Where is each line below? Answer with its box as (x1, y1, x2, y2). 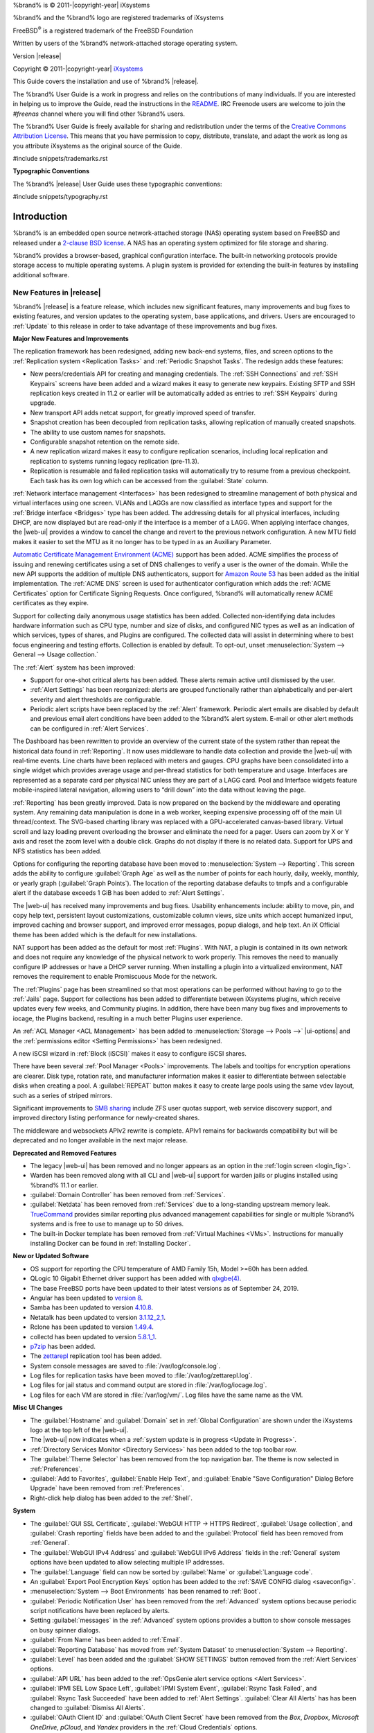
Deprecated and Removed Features (12, 1149, 117, 1157)
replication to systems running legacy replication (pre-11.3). (30, 457, 199, 465)
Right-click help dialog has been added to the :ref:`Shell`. (30, 1494, 193, 1502)
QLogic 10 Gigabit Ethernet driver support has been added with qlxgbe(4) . (30, 1274, 242, 1282)
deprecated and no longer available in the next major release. (12, 1136, 188, 1144)
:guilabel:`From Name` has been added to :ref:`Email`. (30, 1636, 183, 1644)
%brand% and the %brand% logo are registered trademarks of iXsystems (12, 14, 224, 22)
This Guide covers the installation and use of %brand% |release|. (12, 77, 199, 86)
